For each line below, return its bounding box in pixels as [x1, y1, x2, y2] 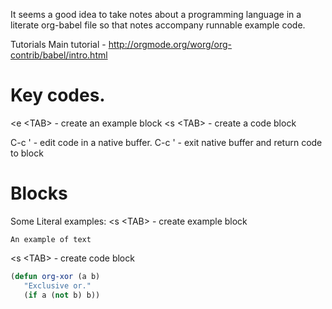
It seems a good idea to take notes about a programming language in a [10, 9, 302, 20]
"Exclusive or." [23, 280, 92, 291]
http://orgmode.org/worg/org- [108, 39, 233, 50]
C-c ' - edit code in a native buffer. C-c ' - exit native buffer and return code [10, 136, 323, 148]
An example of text [10, 234, 92, 244]
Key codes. [10, 84, 106, 107]
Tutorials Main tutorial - [10, 39, 107, 50]
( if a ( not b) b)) [23, 290, 101, 300]
